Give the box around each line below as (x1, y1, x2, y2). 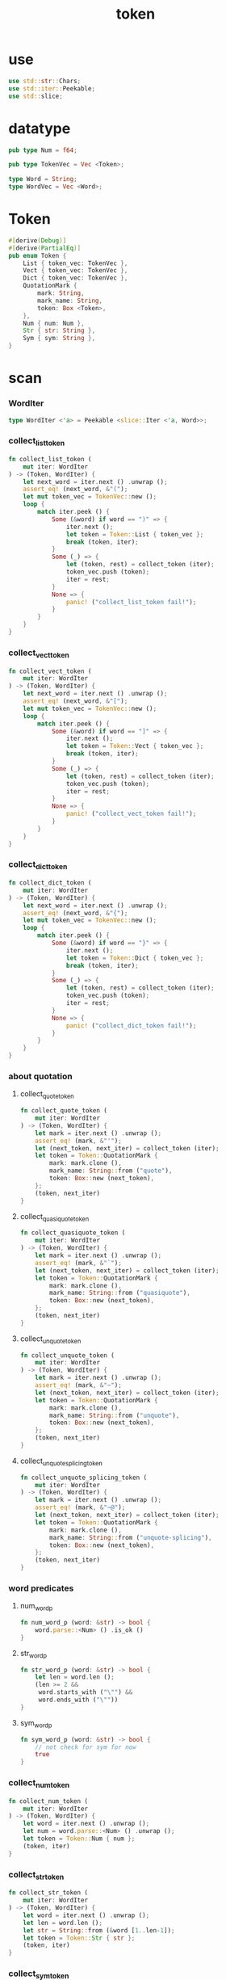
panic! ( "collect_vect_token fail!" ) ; (65, 809, 197, 818)
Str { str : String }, (23, 326, 95, 335)
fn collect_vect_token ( (8, 667, 92, 675)
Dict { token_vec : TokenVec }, (23, 274, 128, 283)
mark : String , (37, 289, 85, 297)
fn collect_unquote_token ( (19, 1351, 115, 1360)
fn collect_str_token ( (8, 1889, 89, 1897)
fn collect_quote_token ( (19, 1107, 107, 1115)
